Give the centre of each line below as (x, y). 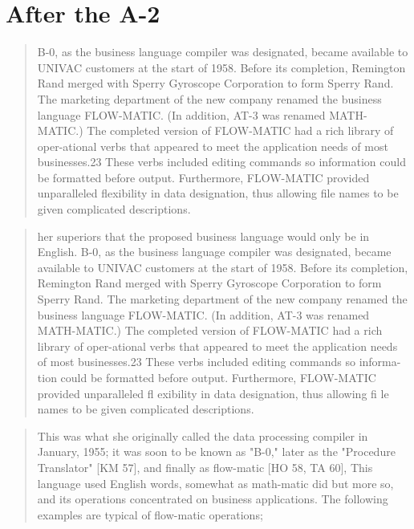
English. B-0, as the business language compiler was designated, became (214, 252)
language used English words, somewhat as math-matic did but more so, (215, 483)
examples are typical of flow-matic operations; (150, 514)
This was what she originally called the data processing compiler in (203, 435)
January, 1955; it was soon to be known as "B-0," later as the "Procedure (216, 452)
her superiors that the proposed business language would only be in (203, 236)
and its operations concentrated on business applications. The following (213, 499)
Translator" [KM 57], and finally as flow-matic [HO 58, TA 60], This (205, 467)
